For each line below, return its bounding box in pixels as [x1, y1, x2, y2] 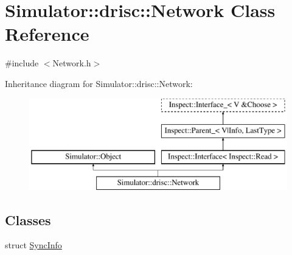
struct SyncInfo [5, 239, 62, 251]
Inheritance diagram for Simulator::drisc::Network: [5, 77, 193, 89]
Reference [5, 21, 89, 46]
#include [5, 57, 39, 69]
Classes [5, 210, 51, 229]
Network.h [52, 57, 91, 69]
